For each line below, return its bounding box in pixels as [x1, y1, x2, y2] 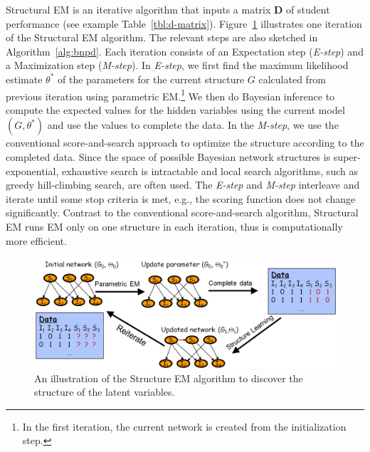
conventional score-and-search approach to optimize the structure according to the [6, 135, 364, 150]
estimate [6, 71, 43, 86]
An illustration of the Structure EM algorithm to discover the [34, 370, 303, 385]
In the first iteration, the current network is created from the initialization [22, 419, 347, 433]
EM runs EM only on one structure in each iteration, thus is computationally [6, 219, 343, 233]
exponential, [6, 163, 59, 178]
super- [333, 149, 361, 164]
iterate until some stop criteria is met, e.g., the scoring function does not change [6, 191, 356, 206]
